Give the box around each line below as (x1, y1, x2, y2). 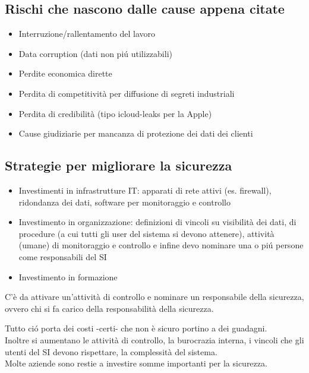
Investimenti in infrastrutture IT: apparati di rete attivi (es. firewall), (18, 184, 272, 196)
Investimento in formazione (18, 270, 118, 283)
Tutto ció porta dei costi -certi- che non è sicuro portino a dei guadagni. (5, 322, 267, 334)
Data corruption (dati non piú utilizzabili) (18, 47, 172, 59)
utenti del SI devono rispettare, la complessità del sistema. (5, 345, 217, 358)
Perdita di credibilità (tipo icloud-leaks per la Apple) (18, 107, 212, 119)
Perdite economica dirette (18, 67, 112, 80)
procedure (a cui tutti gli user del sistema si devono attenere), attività (18, 227, 275, 239)
